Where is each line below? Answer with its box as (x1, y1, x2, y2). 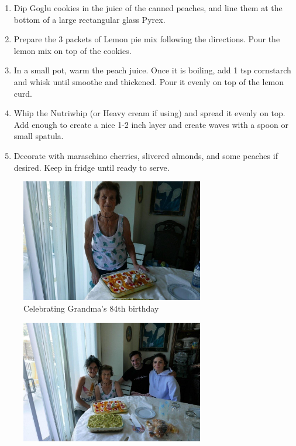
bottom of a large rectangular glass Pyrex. (13, 13, 166, 25)
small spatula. (13, 130, 64, 142)
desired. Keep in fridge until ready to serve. (13, 161, 170, 173)
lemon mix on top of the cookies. (13, 44, 132, 56)
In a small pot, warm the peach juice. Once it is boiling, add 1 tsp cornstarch (13, 64, 291, 76)
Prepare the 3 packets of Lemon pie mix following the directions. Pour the (13, 33, 280, 45)
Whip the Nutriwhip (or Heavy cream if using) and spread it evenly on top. (13, 107, 285, 119)
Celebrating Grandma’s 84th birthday (23, 302, 159, 314)
